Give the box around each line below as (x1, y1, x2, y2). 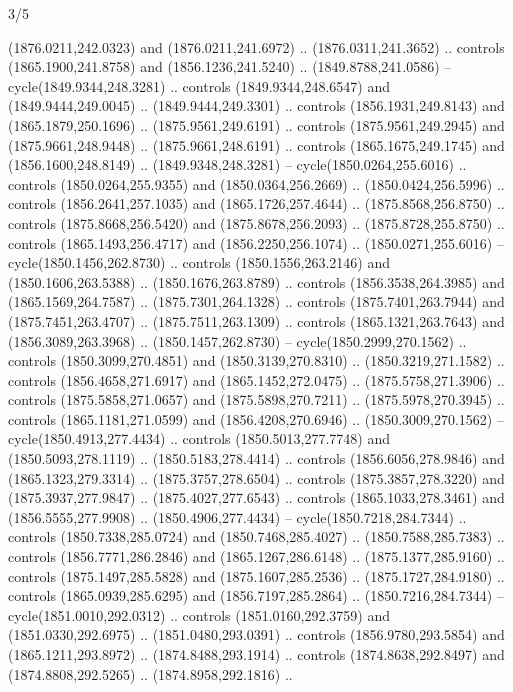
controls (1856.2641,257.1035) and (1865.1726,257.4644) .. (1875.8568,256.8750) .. (8, 193, 505, 214)
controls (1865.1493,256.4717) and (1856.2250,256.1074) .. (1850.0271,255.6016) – (8, 232, 504, 253)
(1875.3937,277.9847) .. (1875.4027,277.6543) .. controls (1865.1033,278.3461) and (8, 487, 505, 508)
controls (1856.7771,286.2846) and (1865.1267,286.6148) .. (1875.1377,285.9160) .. (8, 546, 505, 567)
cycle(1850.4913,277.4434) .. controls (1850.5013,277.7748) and (8, 428, 391, 449)
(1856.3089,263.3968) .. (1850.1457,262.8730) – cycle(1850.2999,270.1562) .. (8, 330, 467, 351)
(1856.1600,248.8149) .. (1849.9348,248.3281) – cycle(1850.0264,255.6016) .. (8, 154, 467, 175)
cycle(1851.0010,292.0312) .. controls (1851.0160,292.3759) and (8, 604, 391, 625)
